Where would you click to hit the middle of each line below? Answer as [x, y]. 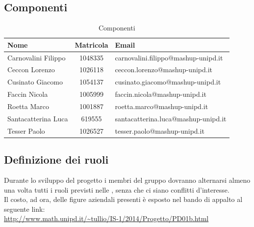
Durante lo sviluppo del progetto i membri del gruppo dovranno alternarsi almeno [127, 180]
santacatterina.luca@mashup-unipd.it [171, 118]
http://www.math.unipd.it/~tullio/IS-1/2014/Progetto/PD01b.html [106, 218]
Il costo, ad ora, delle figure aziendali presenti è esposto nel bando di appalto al [123, 199]
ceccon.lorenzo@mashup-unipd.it [164, 70]
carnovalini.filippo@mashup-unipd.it [169, 57]
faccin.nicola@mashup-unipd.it [161, 94]
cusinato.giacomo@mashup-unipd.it [168, 82]
